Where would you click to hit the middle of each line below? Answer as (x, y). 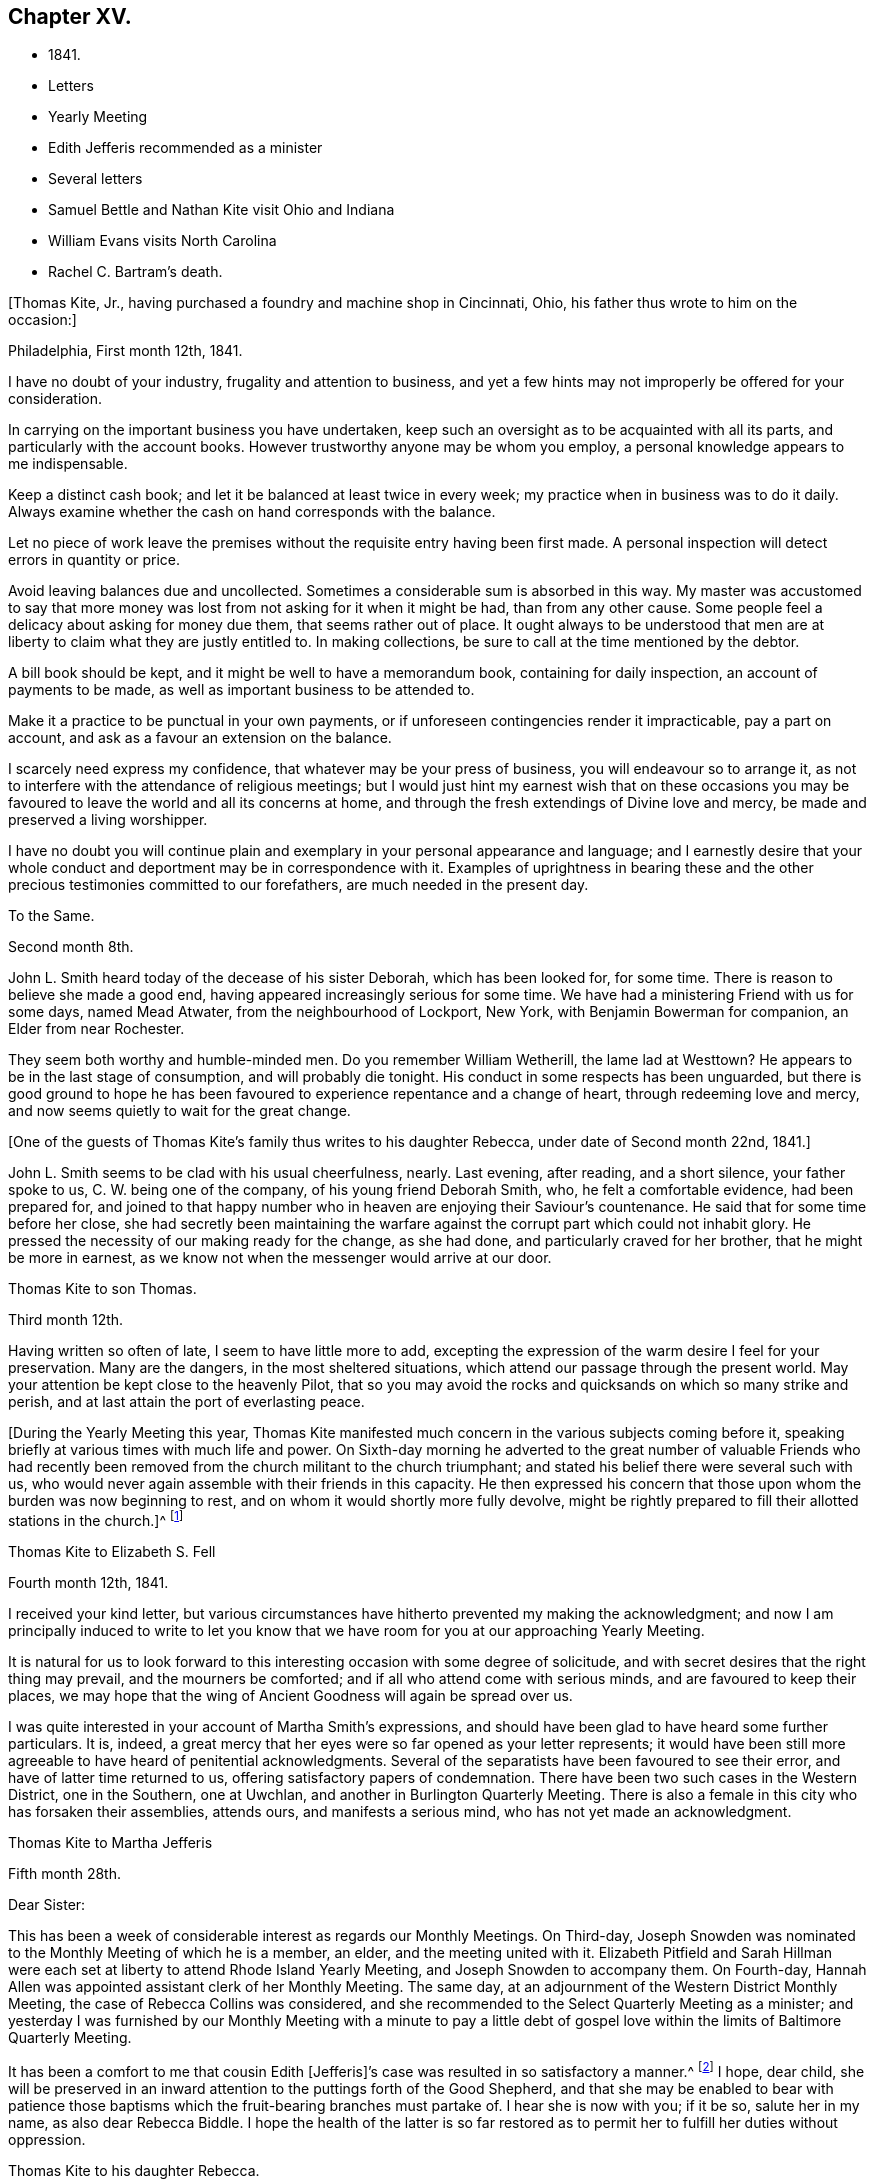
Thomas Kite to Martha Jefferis (110, 1843)
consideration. (55, 399)
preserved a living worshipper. (108, 820)
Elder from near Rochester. (96, 1029)
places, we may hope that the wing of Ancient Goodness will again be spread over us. (290, 1696)
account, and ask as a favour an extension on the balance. (200, 738)
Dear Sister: (47, 1905)
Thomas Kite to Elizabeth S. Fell (112, 1552)
